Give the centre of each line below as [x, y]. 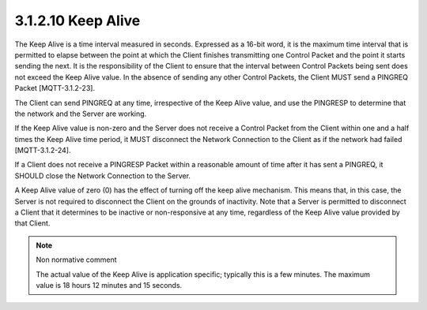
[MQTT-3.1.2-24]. [43, 151]
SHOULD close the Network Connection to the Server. [103, 176]
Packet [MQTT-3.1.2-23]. [55, 88]
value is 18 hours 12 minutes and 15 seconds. [109, 285]
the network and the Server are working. [81, 114]
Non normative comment [77, 260]
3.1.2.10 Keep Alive [77, 21]
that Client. [32, 223]
